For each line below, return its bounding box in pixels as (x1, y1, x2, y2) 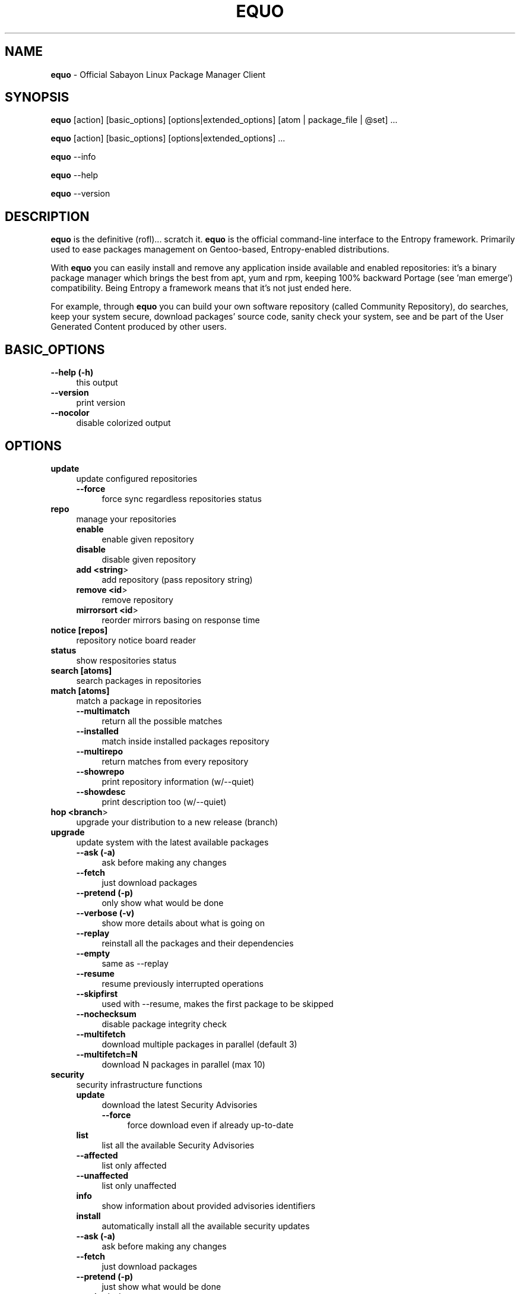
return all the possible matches (102, 715, 223, 726)
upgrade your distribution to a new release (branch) (76, 816, 278, 827)
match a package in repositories (76, 695, 202, 706)
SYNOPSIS (5, 90, 69, 105)
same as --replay (102, 958, 169, 968)
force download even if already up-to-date (127, 1119, 294, 1130)
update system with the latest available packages (76, 837, 269, 847)
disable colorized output (76, 418, 171, 428)
